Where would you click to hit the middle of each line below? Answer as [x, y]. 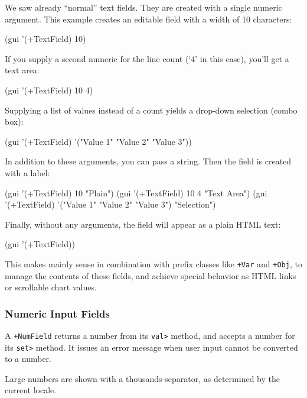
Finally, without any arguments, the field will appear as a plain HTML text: [143, 224]
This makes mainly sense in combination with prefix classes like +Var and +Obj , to [153, 263]
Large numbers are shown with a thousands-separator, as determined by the [142, 378]
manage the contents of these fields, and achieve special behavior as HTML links [151, 275]
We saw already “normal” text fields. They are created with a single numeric [143, 7]
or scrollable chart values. [51, 287]
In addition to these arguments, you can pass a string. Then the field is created [148, 161]
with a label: [27, 172]
